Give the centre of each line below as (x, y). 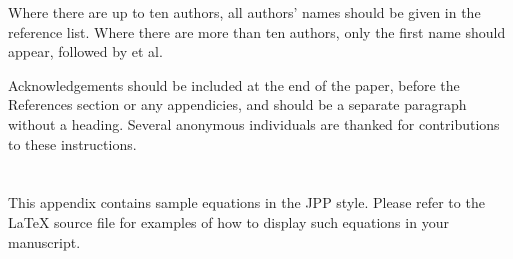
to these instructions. (72, 143)
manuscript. (44, 241)
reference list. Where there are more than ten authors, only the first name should (257, 31)
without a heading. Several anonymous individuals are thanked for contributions (254, 123)
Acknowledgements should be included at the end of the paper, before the (234, 84)
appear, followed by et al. (85, 51)
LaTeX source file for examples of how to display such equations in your (228, 221)
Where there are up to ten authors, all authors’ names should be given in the (244, 12)
